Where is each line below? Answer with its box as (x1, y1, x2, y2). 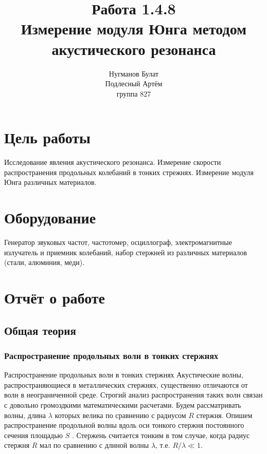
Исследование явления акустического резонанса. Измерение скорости (4, 157, 221, 167)
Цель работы (4, 127, 91, 148)
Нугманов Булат (109, 68, 159, 79)
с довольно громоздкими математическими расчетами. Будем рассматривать (4, 400, 241, 410)
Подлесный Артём (105, 78, 163, 89)
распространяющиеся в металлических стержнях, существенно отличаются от (4, 379, 248, 390)
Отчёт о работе (4, 287, 105, 308)
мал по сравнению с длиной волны (40, 440, 149, 450)
